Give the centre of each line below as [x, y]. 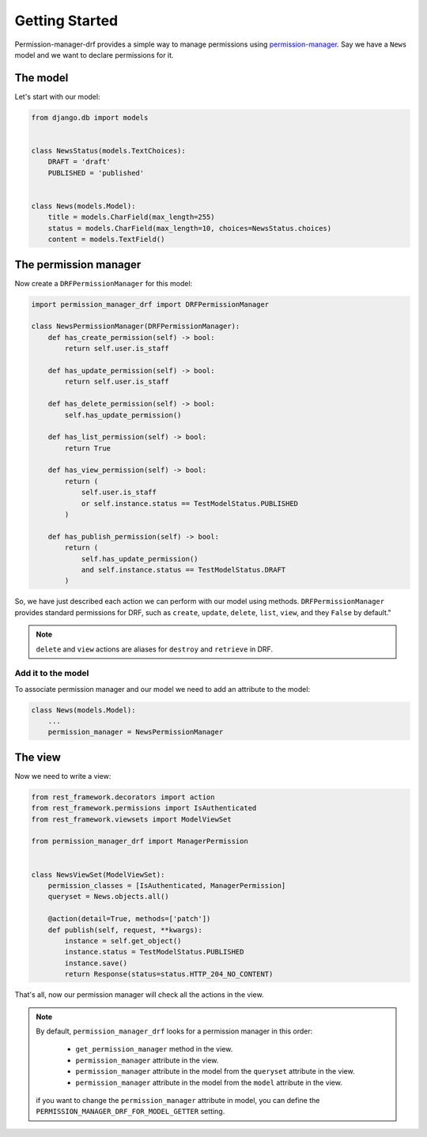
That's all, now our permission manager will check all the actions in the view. [139, 995]
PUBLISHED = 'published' [96, 173]
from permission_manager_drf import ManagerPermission [140, 841]
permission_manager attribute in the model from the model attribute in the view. [209, 1082]
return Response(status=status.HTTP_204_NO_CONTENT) [169, 974]
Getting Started [66, 21]
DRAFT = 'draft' [79, 162]
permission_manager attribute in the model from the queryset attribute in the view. [215, 1071]
